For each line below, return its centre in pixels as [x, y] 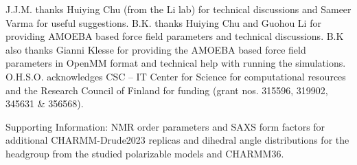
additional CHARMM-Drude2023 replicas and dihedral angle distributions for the [177, 140]
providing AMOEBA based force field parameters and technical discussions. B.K [175, 36]
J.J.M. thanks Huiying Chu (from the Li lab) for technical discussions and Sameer [178, 9]
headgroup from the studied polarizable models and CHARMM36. [145, 153]
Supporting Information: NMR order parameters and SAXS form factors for [165, 126]
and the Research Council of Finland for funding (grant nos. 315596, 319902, [167, 90]
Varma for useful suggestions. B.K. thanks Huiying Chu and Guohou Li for [163, 22]
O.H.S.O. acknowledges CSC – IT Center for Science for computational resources [176, 76]
